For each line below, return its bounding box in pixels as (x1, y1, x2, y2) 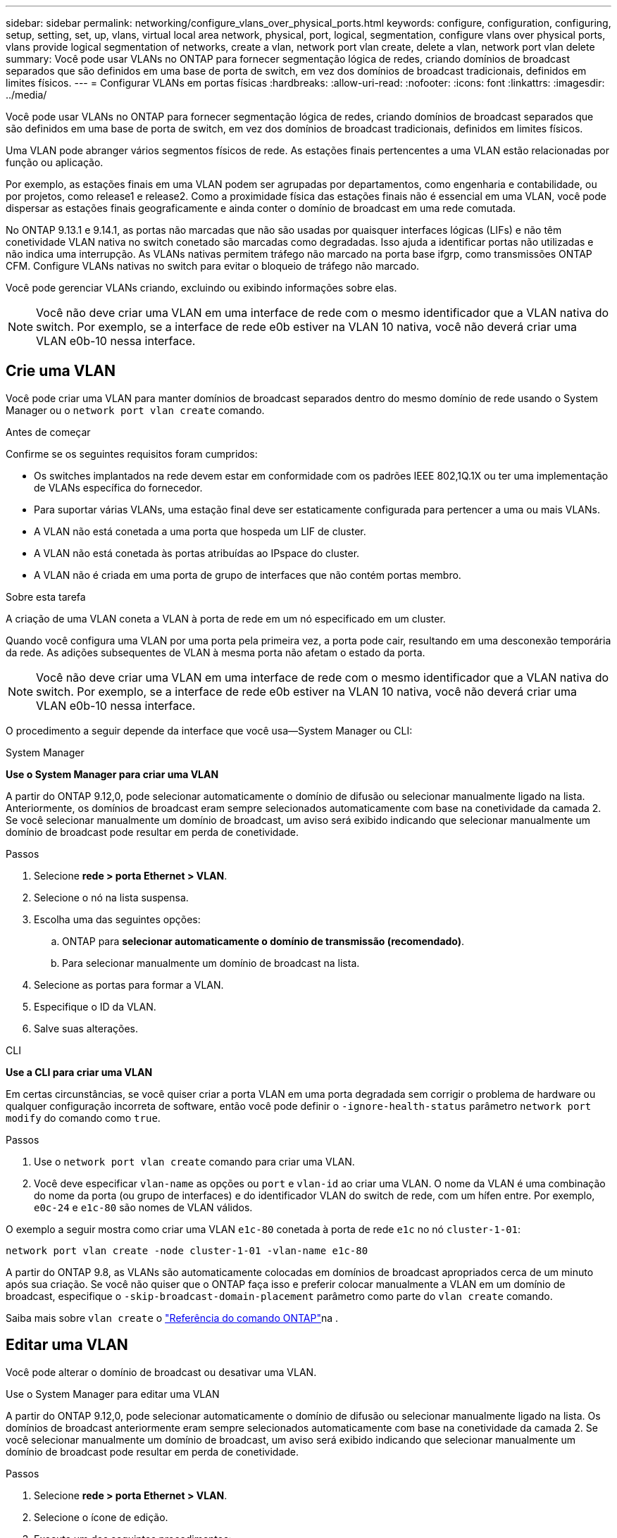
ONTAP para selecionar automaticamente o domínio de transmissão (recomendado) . (62, 934, 465, 947)
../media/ (6, 89, 47, 101)
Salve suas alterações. (34, 1022, 139, 1034)
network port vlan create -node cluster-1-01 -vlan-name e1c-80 (6, 1244, 368, 1256)
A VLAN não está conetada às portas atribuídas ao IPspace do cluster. (34, 546, 360, 559)
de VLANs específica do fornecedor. (34, 481, 203, 494)
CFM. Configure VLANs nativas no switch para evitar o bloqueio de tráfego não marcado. (6, 260, 420, 272)
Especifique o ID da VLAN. (34, 1000, 156, 1013)
